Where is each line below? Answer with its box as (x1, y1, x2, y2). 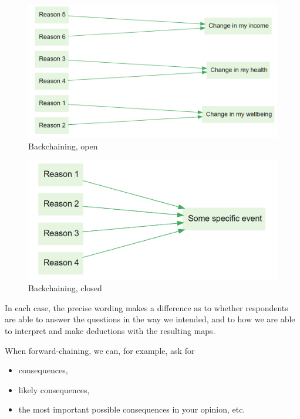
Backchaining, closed (28, 282, 102, 294)
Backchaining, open (28, 139, 98, 152)
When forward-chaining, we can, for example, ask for (5, 344, 195, 356)
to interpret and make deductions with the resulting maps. (5, 324, 215, 336)
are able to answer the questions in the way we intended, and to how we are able (5, 313, 295, 325)
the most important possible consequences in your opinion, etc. (18, 403, 245, 415)
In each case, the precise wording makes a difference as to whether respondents (5, 301, 288, 314)
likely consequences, (18, 383, 90, 396)
